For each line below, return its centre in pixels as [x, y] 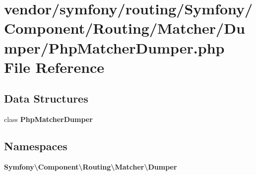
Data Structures [46, 98]
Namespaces [36, 146]
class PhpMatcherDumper [48, 119]
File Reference [54, 67]
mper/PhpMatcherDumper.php [114, 47]
